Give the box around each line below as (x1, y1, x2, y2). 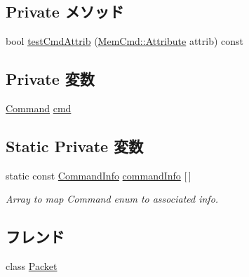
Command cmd (6, 101, 72, 115)
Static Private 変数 (6, 135, 144, 156)
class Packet (6, 259, 58, 273)
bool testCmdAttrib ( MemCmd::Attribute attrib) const (6, 34, 244, 48)
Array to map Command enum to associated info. (6, 191, 219, 206)
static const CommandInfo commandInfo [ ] (6, 168, 191, 182)
